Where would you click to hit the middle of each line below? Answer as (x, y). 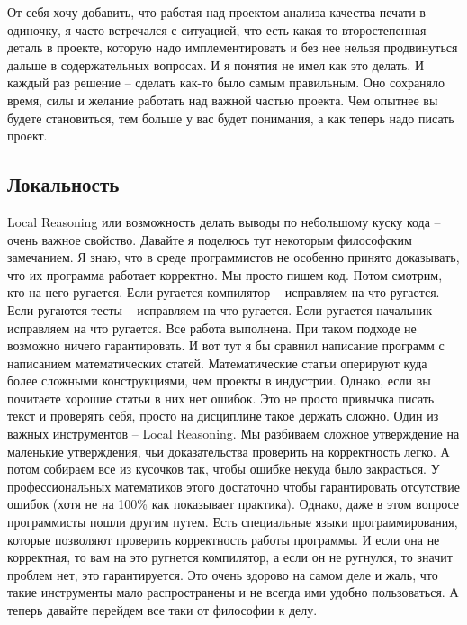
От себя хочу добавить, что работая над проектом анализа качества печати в (216, 12)
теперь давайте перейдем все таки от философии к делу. (162, 610)
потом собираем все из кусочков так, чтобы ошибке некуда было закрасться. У (224, 469)
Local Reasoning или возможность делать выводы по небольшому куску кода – (224, 221)
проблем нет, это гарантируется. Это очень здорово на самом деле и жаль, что (223, 574)
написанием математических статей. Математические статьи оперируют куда (217, 362)
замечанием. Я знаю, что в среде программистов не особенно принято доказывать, (233, 257)
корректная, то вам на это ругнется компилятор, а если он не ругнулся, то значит (230, 557)
